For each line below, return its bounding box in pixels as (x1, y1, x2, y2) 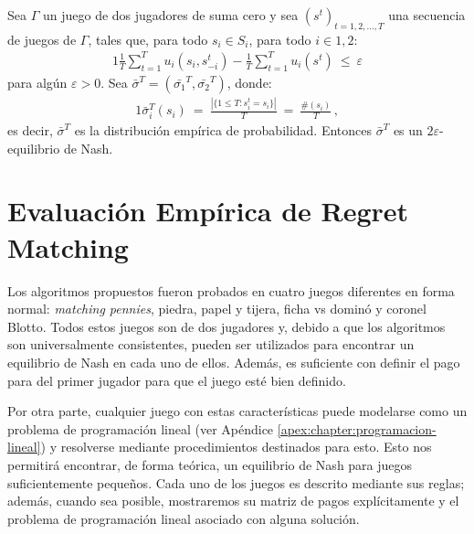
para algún (7, 72, 68, 91)
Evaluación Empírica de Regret (7, 192, 409, 230)
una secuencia (388, 5, 466, 24)
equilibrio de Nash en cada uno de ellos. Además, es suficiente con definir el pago (7, 352, 460, 371)
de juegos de (7, 29, 77, 48)
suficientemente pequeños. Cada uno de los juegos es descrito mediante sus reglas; (7, 473, 465, 492)
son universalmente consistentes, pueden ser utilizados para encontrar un (7, 335, 415, 354)
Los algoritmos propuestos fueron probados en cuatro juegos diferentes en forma (7, 281, 455, 300)
